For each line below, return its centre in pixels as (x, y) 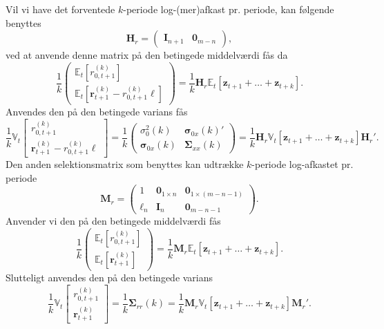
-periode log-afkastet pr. (303, 164)
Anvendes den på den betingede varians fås (97, 111)
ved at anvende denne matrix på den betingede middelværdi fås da (147, 55)
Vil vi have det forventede (60, 9)
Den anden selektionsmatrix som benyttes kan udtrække (125, 164)
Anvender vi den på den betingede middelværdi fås (113, 221)
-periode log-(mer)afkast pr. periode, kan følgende (229, 9)
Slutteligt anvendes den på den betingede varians (109, 278)
